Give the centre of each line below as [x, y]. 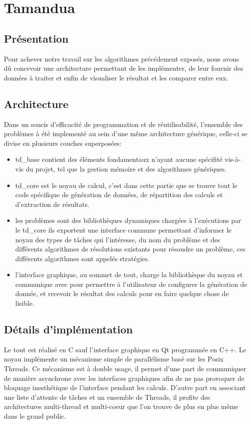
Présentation [36, 38]
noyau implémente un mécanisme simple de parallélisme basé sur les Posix [114, 359]
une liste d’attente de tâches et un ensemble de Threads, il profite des [107, 397]
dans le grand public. [35, 416]
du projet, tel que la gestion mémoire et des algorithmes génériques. [126, 168]
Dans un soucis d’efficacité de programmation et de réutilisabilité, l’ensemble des [123, 124]
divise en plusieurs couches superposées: [63, 143]
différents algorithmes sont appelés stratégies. [82, 258]
